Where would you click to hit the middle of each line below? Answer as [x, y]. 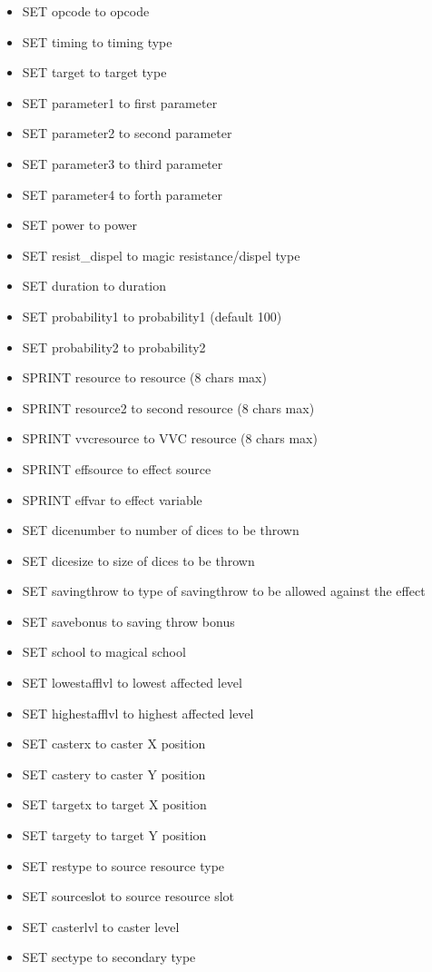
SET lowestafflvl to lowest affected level [132, 683]
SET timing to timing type [97, 41]
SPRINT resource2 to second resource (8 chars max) [168, 407]
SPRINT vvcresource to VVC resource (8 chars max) [170, 438]
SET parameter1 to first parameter [120, 102]
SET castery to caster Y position [114, 774]
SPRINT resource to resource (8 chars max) [144, 377]
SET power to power [80, 225]
